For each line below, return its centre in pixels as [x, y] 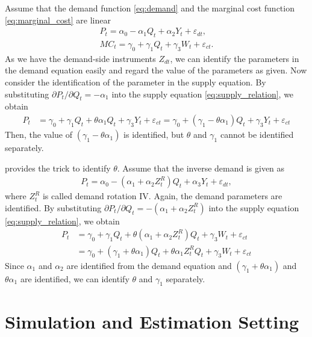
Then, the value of [39, 134]
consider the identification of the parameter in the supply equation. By [136, 82]
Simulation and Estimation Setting [152, 321]
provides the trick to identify [58, 168]
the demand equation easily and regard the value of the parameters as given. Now [156, 70]
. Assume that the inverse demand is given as [201, 168]
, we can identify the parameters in [235, 58]
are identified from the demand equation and [149, 265]
